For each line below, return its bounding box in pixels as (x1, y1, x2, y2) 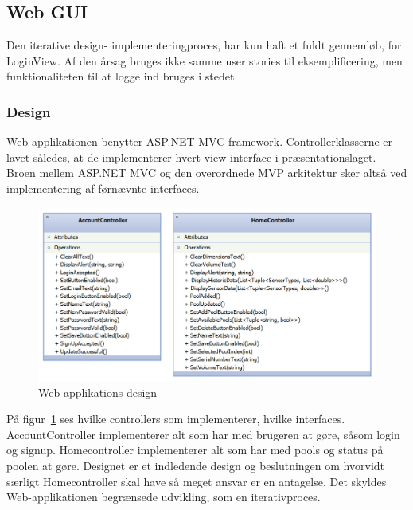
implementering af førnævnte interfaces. (6, 179, 200, 196)
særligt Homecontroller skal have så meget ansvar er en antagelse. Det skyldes (6, 473, 387, 489)
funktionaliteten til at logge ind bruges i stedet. (6, 68, 238, 84)
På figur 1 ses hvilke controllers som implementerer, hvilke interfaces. (6, 410, 345, 427)
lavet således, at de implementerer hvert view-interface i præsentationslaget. (6, 148, 376, 165)
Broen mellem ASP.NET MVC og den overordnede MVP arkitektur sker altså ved (6, 164, 407, 181)
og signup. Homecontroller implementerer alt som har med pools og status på (6, 441, 384, 458)
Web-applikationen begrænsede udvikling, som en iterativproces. (6, 488, 321, 505)
